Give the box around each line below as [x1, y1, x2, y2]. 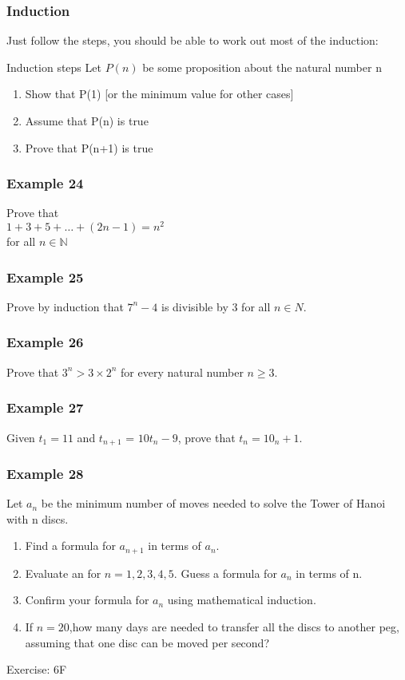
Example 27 [6, 397, 84, 417]
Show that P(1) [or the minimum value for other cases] [25, 85, 294, 102]
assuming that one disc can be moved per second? [25, 634, 269, 650]
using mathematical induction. [167, 591, 316, 608]
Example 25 [6, 267, 84, 287]
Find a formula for [25, 537, 116, 554]
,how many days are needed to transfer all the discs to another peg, [69, 619, 399, 635]
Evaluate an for [25, 564, 101, 581]
